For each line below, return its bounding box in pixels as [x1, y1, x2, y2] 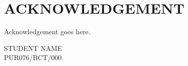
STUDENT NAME [4, 43, 62, 53]
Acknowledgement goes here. [4, 26, 91, 37]
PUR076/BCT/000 [4, 52, 62, 63]
